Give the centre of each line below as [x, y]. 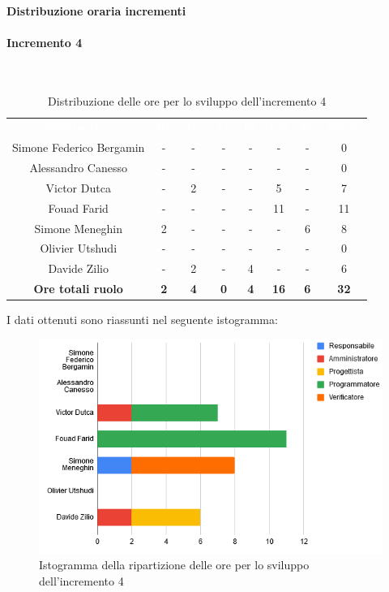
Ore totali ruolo [78, 289]
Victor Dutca [78, 187]
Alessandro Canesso [78, 168]
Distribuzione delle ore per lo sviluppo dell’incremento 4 [187, 100]
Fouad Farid [78, 207]
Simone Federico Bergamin [79, 147]
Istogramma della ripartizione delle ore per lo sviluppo [174, 565]
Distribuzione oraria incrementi [96, 10]
